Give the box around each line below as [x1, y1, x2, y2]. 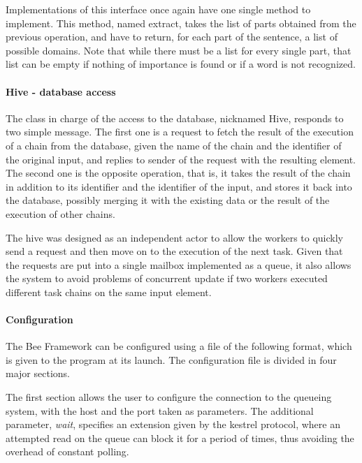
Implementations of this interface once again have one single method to [6, 2, 311, 16]
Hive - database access [6, 84, 116, 98]
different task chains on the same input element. [6, 284, 212, 299]
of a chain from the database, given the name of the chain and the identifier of [6, 138, 342, 152]
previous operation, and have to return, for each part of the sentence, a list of [6, 29, 338, 44]
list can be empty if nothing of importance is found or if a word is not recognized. [6, 57, 356, 71]
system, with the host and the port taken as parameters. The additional [6, 403, 314, 418]
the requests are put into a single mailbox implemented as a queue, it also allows [6, 257, 352, 272]
